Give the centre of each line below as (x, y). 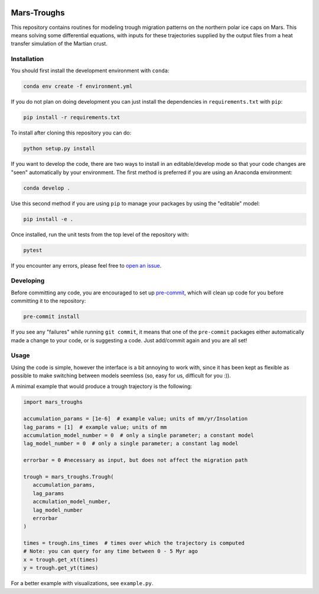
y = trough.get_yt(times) (61, 568)
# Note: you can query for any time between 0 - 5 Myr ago (110, 551)
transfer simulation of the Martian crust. (59, 44)
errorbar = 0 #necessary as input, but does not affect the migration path (136, 460)
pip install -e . (48, 219)
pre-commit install (51, 317)
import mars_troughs (53, 402)
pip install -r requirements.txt (72, 118)
